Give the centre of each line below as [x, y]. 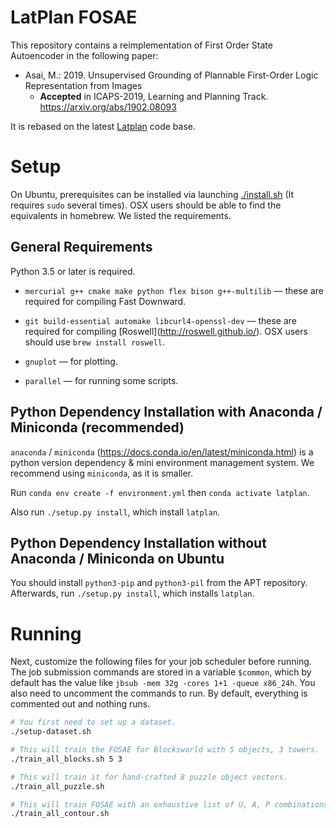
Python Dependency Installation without [138, 542]
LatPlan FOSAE [74, 17]
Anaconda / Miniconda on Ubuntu [117, 558]
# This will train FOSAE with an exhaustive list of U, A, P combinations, [171, 804]
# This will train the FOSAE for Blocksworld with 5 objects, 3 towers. [165, 750]
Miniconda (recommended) [97, 427]
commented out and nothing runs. [80, 704]
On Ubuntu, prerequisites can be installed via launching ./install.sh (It [152, 194]
